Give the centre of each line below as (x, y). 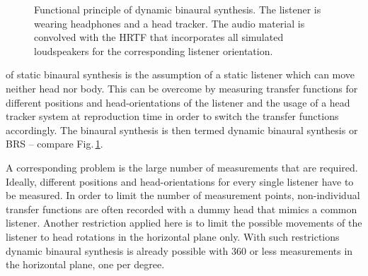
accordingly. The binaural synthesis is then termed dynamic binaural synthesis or (182, 130)
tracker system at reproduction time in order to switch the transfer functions (172, 116)
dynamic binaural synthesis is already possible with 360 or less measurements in (179, 250)
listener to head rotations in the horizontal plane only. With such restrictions (173, 236)
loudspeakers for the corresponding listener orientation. (154, 50)
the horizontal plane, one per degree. (85, 264)
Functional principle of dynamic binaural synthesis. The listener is (178, 9)
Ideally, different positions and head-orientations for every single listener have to (180, 181)
